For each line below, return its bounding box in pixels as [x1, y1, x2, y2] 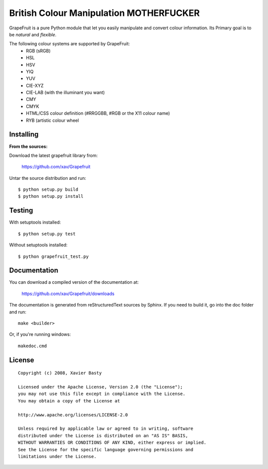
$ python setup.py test [18, 231, 76, 236]
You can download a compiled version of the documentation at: [9, 279, 139, 285]
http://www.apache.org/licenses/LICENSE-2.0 [18, 412, 129, 417]
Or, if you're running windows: [9, 331, 71, 337]
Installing [9, 130, 39, 139]
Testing [9, 206, 33, 215]
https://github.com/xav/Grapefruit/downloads [21, 291, 115, 297]
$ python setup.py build [18, 187, 78, 192]
